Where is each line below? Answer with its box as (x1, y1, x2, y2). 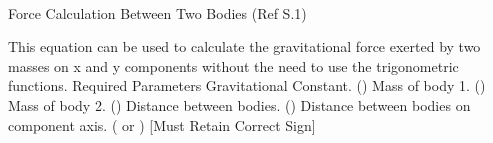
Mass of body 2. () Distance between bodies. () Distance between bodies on (8, 94, 471, 115)
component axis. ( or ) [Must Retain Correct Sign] (8, 114, 316, 135)
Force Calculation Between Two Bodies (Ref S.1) (8, 2, 307, 23)
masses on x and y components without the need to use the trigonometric (8, 55, 459, 76)
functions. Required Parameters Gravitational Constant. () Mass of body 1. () (8, 75, 486, 96)
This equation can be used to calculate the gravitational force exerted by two (8, 36, 481, 57)
